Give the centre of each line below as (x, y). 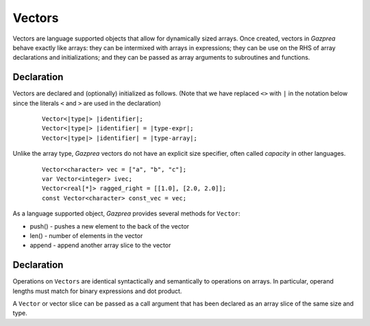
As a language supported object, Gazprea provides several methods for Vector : (126, 213)
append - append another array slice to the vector (100, 245)
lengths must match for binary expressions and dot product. (97, 291)
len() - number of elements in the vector (86, 235)
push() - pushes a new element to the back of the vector (110, 226)
